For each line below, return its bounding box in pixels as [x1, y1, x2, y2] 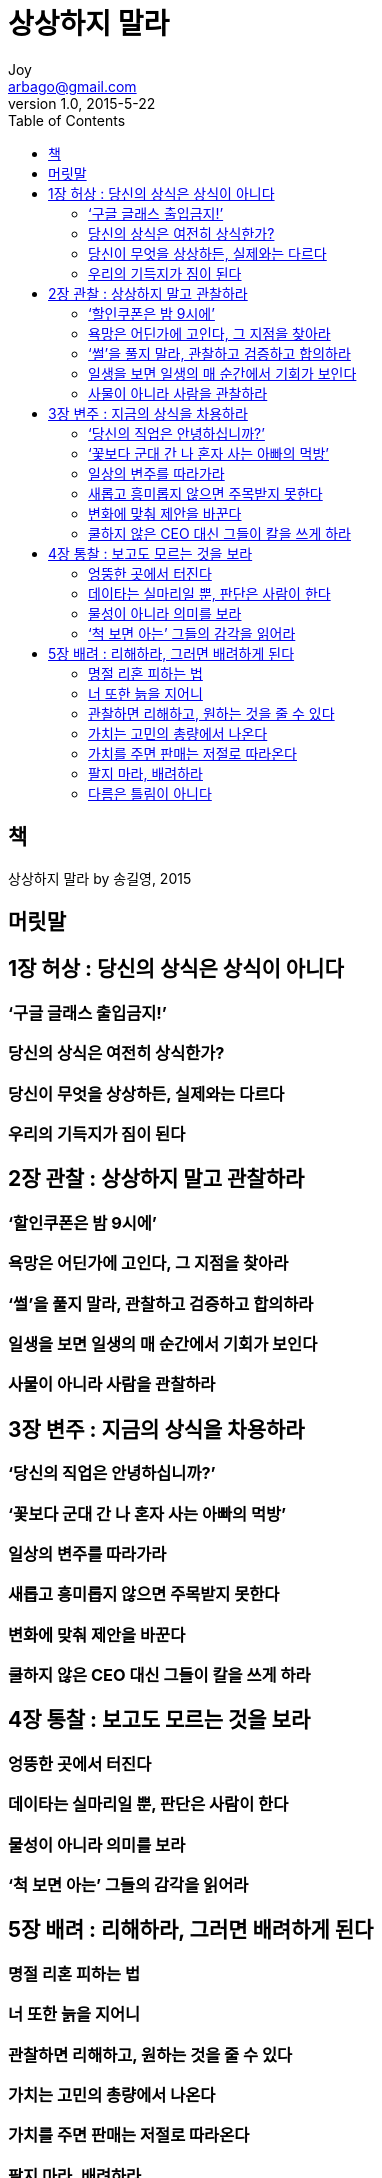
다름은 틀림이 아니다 [88, 784, 212, 802]
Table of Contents [8, 111, 126, 129]
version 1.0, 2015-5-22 [8, 94, 156, 112]
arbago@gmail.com [8, 77, 137, 95]
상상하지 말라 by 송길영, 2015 [8, 869, 192, 887]
